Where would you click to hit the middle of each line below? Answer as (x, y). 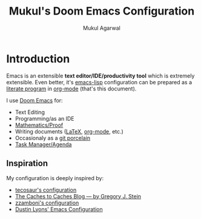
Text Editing (30, 112)
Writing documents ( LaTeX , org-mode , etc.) (69, 131)
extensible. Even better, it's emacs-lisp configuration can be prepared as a (99, 82)
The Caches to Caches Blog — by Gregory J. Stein (78, 196)
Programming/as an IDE (44, 118)
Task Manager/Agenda (43, 144)
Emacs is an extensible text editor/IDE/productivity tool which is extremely (100, 76)
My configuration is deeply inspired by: (55, 178)
